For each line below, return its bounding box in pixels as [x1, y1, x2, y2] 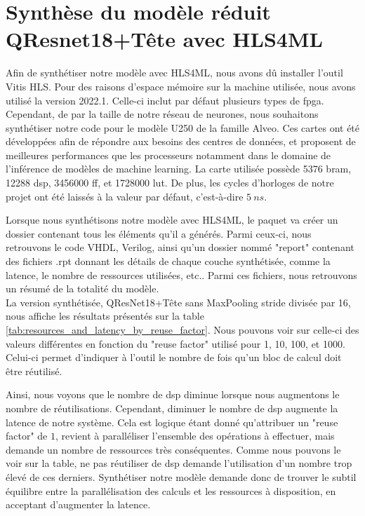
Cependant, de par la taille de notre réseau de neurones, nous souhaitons [6, 107, 319, 121]
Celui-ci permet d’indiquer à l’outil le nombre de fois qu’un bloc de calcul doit [6, 350, 342, 365]
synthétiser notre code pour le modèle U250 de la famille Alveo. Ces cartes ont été [6, 120, 360, 135]
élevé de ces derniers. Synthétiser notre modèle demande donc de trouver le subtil [6, 469, 357, 484]
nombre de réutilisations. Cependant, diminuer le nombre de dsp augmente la [6, 400, 338, 415]
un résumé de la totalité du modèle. [6, 281, 159, 296]
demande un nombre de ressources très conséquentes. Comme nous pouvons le [6, 442, 341, 456]
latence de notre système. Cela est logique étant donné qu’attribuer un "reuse [6, 414, 338, 429]
